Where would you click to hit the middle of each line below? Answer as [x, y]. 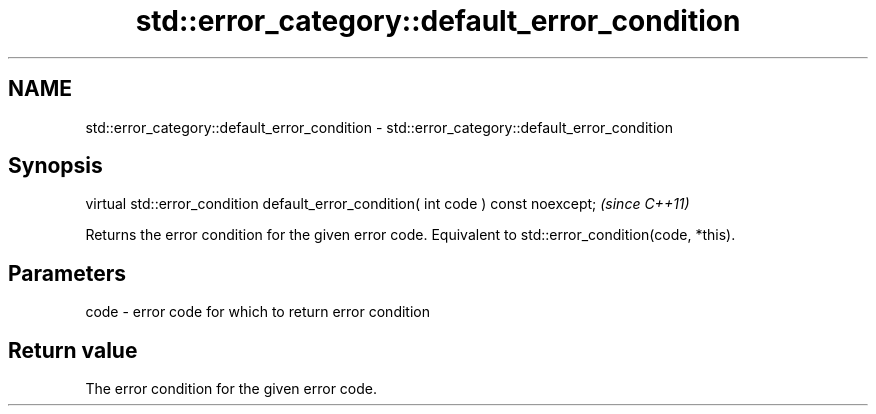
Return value [73, 350]
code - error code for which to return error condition [257, 312]
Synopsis [55, 166]
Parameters [67, 273]
